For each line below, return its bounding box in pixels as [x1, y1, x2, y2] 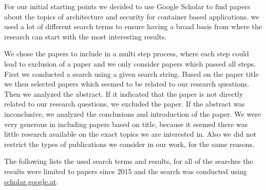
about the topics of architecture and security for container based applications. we [4, 11, 259, 22]
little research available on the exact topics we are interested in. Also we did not [4, 129, 257, 139]
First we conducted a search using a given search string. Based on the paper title [4, 68, 259, 79]
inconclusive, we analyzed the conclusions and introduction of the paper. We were [4, 108, 261, 119]
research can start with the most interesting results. [4, 31, 167, 41]
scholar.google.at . [4, 176, 59, 186]
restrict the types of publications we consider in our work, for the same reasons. [4, 138, 255, 149]
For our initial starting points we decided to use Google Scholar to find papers [4, 1, 251, 11]
